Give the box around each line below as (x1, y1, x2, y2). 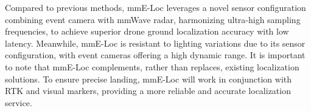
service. (5, 96, 32, 109)
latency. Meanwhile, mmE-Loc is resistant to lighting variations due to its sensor (5, 36, 306, 49)
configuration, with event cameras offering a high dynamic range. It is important (5, 49, 306, 61)
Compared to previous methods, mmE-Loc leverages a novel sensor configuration (5, 1, 306, 13)
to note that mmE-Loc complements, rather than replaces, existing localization (5, 60, 299, 73)
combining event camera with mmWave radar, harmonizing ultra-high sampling (5, 13, 301, 25)
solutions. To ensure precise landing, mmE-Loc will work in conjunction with (5, 72, 292, 85)
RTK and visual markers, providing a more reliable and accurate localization (5, 84, 291, 97)
